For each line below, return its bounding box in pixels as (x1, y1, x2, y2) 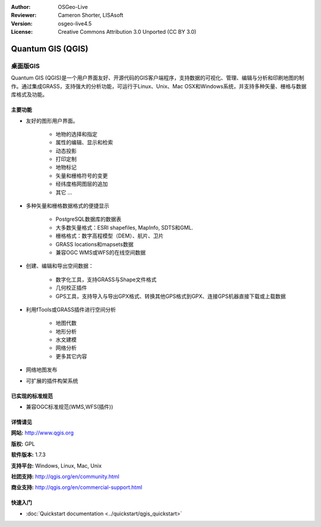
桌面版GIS (11, 62, 40, 70)
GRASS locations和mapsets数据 (55, 240, 134, 247)
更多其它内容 (55, 353, 87, 360)
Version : (11, 20, 33, 27)
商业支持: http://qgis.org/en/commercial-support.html (11, 484, 143, 491)
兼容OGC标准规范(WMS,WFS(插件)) (26, 404, 114, 411)
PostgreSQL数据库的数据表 (55, 215, 122, 223)
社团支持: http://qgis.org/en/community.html (11, 473, 119, 480)
